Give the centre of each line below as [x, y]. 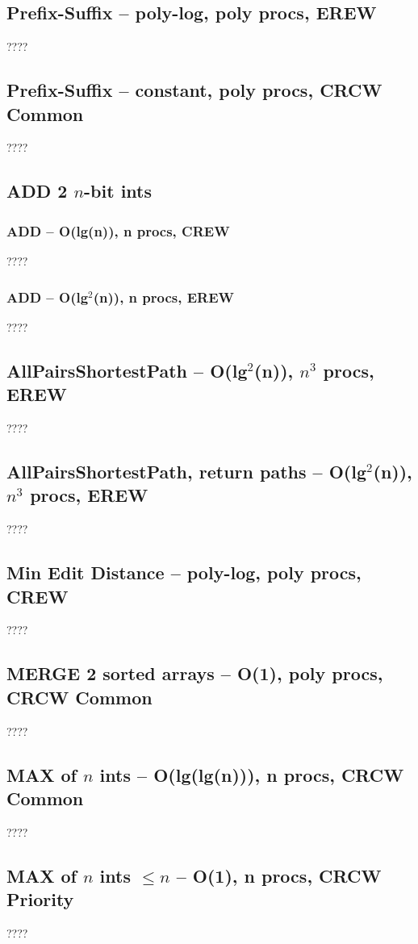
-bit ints [118, 191]
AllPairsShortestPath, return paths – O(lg [186, 471]
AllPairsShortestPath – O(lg [127, 370]
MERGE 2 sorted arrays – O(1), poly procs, [195, 673]
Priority [40, 899]
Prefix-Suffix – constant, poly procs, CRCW [194, 90]
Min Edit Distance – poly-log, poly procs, [184, 572]
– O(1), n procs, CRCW [279, 875]
